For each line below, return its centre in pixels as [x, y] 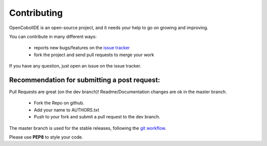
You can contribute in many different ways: [53, 36]
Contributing [36, 13]
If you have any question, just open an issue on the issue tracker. [75, 66]
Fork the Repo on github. [59, 103]
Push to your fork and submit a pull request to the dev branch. [97, 117]
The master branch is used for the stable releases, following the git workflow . [88, 128]
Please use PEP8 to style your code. [46, 137]
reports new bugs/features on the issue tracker [82, 48]
